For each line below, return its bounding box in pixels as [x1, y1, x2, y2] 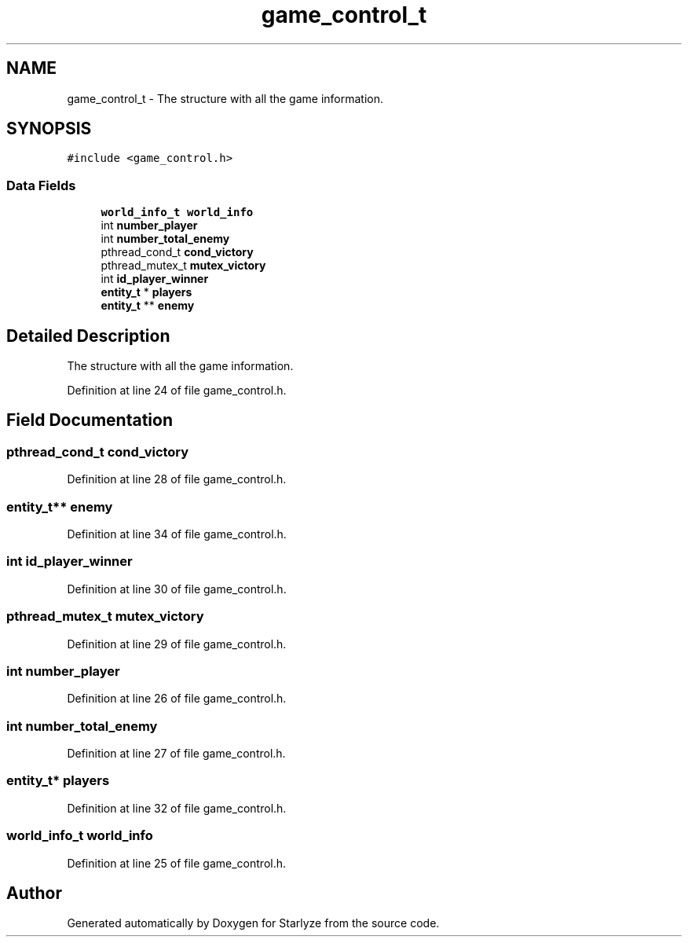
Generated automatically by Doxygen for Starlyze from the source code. [67, 916, 440, 930]
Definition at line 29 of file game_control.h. [67, 637, 287, 651]
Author [6, 882, 62, 903]
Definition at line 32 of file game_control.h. [67, 801, 287, 815]
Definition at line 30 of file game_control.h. [67, 582, 287, 596]
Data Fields [6, 177, 76, 193]
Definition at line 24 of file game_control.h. [67, 383, 287, 398]
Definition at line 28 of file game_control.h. [67, 472, 287, 486]
